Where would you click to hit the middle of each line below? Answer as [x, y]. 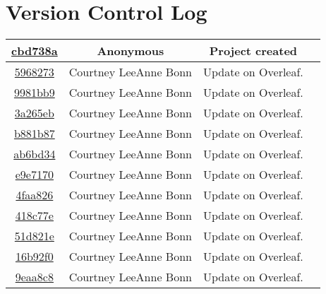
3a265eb [34, 113]
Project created [253, 51]
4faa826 [35, 195]
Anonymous [131, 51]
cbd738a [35, 51]
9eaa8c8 [34, 277]
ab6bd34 [35, 154]
